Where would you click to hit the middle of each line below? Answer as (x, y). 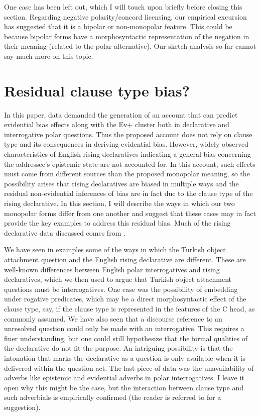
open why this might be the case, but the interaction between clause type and (124, 387)
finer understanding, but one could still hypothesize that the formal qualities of (126, 338)
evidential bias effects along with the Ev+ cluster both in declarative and (117, 124)
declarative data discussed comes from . (65, 232)
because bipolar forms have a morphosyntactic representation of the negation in (127, 36)
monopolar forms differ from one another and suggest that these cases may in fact (130, 213)
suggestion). (22, 407)
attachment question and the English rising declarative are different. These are (125, 259)
